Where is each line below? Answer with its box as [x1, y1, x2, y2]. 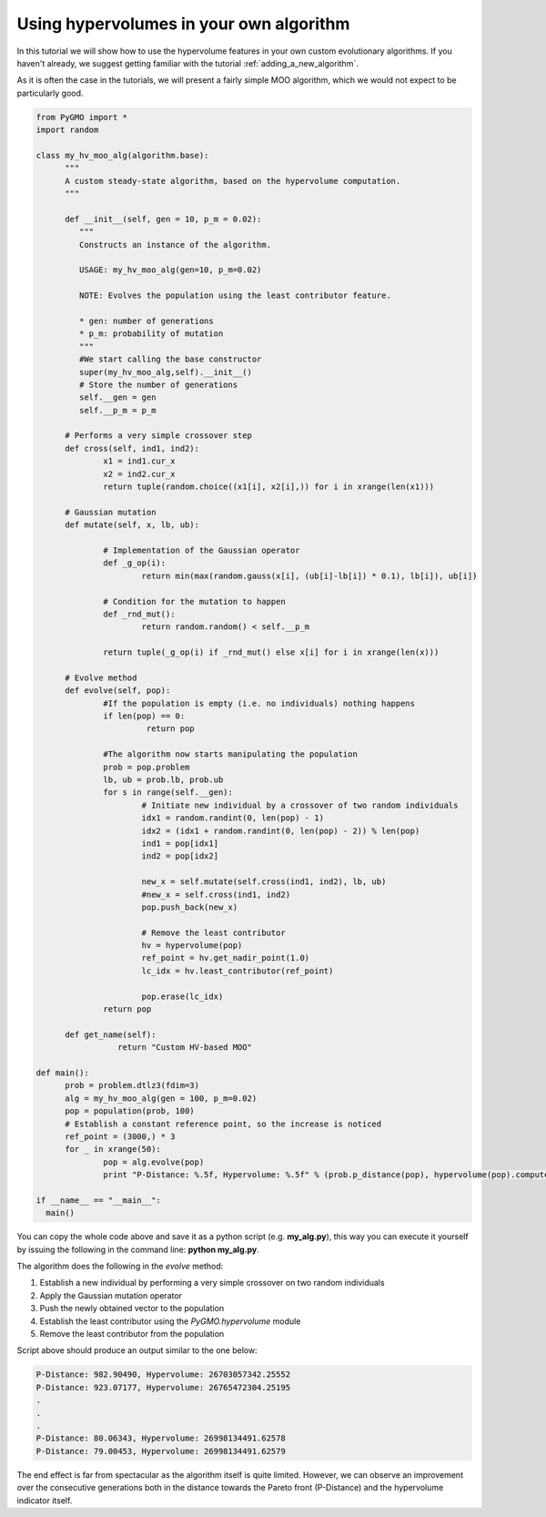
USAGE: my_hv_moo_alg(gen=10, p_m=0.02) [78, 265, 262, 275]
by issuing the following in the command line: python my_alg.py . [16, 1244, 259, 1255]
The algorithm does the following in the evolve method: [16, 1261, 224, 1272]
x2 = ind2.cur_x [103, 469, 177, 479]
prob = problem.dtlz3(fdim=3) [65, 1080, 200, 1091]
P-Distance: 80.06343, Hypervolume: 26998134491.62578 [35, 1433, 286, 1443]
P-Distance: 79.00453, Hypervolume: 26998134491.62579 [35, 1446, 286, 1456]
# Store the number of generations [78, 379, 238, 390]
